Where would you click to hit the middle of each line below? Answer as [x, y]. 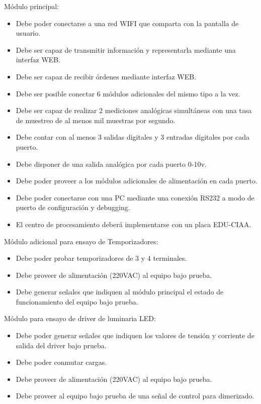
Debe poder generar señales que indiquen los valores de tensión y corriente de [135, 335]
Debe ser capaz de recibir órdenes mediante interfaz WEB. [106, 76]
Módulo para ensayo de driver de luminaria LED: [80, 318]
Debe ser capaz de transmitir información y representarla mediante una [126, 49]
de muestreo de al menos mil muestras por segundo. [96, 120]
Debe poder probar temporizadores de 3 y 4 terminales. [101, 258]
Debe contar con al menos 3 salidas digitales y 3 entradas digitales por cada [133, 137]
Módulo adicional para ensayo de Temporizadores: [81, 241]
